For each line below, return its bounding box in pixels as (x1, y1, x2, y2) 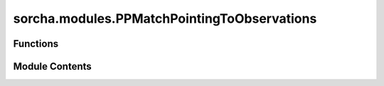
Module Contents (13, 60, 92, 72)
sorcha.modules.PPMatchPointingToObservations (13, 11, 317, 26)
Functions (13, 38, 59, 50)
